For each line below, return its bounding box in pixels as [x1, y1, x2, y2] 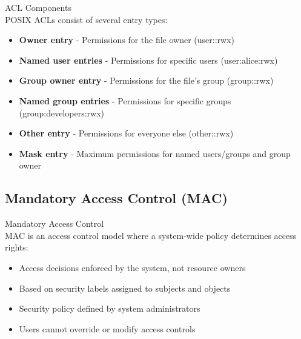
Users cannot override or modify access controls [19, 322, 196, 335]
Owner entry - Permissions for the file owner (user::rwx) [19, 33, 235, 46]
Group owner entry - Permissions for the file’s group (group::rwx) [19, 74, 274, 87]
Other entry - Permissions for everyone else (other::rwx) [19, 127, 234, 139]
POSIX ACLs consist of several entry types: [5, 13, 168, 25]
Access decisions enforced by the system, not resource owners [19, 261, 246, 274]
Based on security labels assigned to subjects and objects [19, 281, 231, 294]
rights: [5, 241, 28, 253]
